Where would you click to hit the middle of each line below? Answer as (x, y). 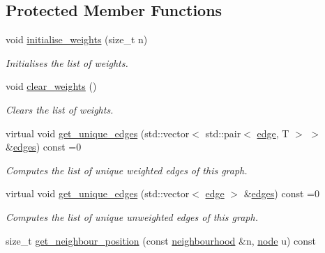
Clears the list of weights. (60, 109)
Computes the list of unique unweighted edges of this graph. (132, 216)
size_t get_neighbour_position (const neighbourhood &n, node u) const (161, 240)
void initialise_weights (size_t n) (77, 39)
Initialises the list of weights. (67, 62)
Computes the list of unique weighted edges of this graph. (127, 170)
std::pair (223, 133)
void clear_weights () (51, 86)
